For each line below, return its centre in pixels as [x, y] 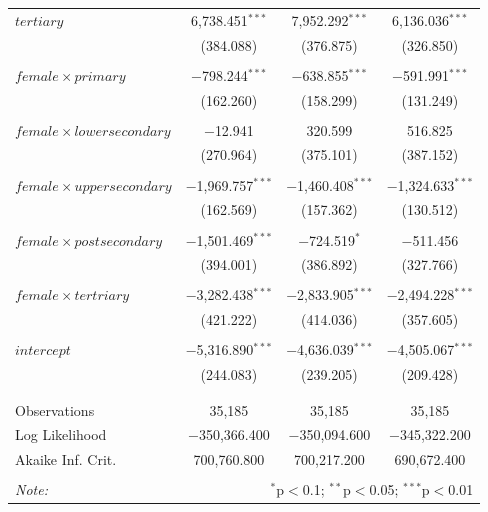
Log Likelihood [61, 434]
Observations [55, 409]
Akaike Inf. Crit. [66, 459]
